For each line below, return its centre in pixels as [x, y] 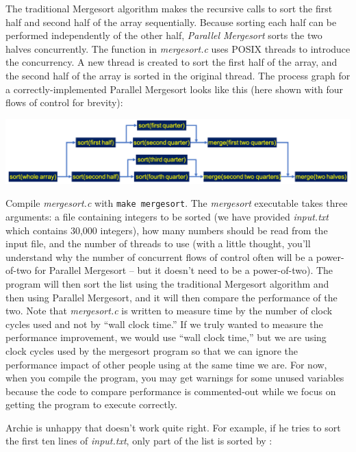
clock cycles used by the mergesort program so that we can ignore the [152, 350]
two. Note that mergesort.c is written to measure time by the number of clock [169, 311]
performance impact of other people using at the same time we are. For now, [166, 364]
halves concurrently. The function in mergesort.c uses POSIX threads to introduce [178, 48]
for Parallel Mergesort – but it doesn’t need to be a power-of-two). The [184, 270]
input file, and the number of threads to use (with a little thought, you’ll [158, 243]
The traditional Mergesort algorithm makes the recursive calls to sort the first [169, 8]
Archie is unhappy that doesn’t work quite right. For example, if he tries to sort [173, 427]
